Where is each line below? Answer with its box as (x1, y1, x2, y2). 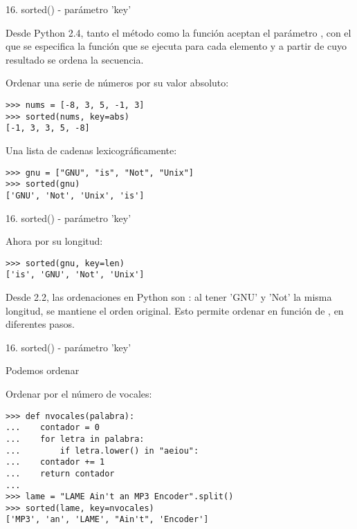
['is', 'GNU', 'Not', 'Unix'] (6, 270, 145, 280)
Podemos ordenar (6, 363, 80, 378)
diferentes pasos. (6, 317, 75, 331)
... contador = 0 (6, 423, 100, 433)
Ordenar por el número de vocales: (6, 386, 152, 400)
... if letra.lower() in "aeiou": (6, 445, 199, 456)
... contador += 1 (6, 457, 105, 467)
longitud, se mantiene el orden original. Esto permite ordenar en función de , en (6, 303, 344, 317)
